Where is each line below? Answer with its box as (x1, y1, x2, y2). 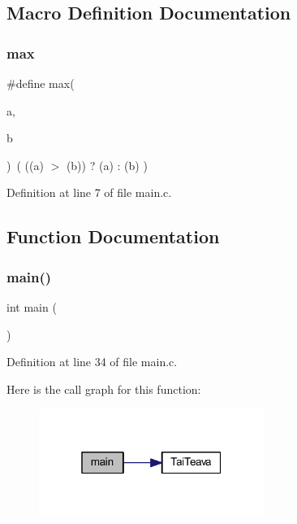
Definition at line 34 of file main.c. (6, 353, 178, 370)
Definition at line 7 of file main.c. (6, 184, 172, 201)
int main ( (6, 298, 57, 315)
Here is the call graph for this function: (6, 380, 201, 397)
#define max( (6, 75, 75, 91)
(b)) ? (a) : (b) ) (66, 156, 148, 173)
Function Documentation (6, 224, 220, 249)
